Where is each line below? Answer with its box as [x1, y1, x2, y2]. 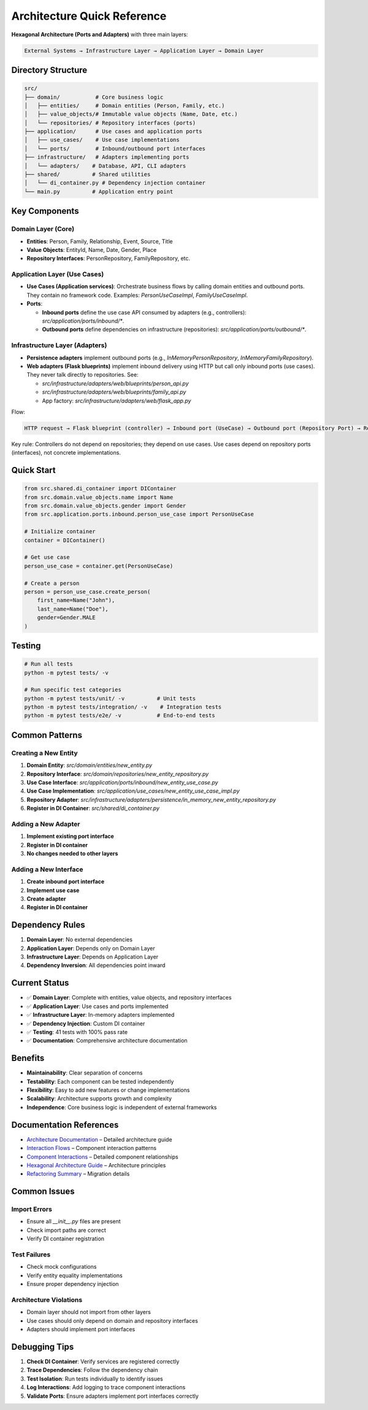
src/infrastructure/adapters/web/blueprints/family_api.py [42, 388, 186, 396]
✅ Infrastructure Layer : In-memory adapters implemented [26, 1011, 175, 1019]
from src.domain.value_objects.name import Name [24, 493, 174, 501]
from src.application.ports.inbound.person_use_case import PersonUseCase [24, 511, 255, 518]
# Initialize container [24, 528, 96, 535]
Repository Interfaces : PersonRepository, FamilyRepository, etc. [26, 255, 190, 262]
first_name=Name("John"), [37, 597, 115, 604]
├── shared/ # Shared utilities [24, 171, 151, 178]
